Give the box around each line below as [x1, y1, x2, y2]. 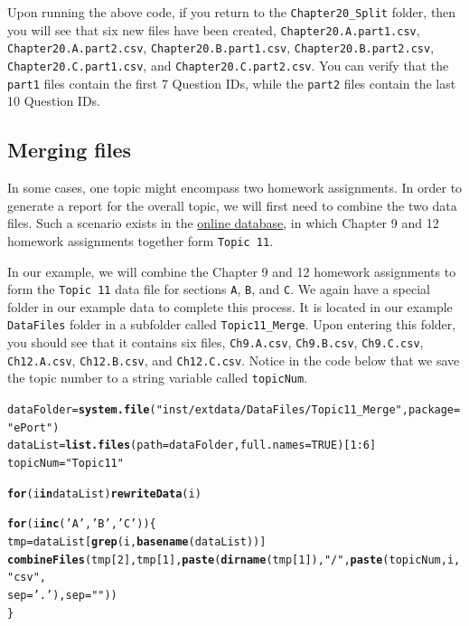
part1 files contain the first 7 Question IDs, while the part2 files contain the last [7, 73, 456, 92]
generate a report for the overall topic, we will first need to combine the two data [7, 195, 457, 214]
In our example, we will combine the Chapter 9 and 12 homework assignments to [7, 261, 456, 280]
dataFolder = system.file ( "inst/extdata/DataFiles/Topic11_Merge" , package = [7, 403, 461, 416]
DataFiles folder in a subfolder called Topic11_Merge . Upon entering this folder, [7, 315, 456, 334]
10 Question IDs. [7, 91, 101, 110]
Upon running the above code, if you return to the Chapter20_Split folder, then [7, 3, 456, 21]
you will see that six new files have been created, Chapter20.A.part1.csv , [7, 20, 420, 39]
